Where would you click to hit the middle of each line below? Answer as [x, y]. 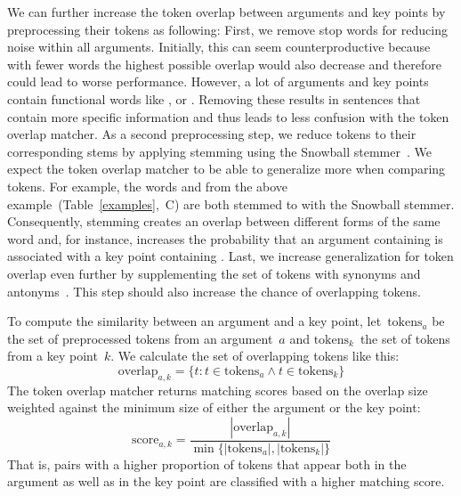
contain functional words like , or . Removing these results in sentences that [214, 98]
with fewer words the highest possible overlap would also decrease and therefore [224, 64]
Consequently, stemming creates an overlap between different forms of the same [224, 221]
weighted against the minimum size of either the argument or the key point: [214, 407]
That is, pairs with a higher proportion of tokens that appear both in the [207, 463]
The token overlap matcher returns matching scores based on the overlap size [218, 390]
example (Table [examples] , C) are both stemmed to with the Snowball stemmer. [231, 203]
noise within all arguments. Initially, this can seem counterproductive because [219, 47]
